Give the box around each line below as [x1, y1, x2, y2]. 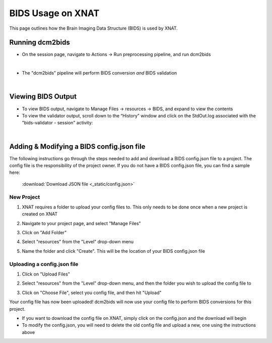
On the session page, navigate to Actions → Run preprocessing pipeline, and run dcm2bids [22, 51, 211, 57]
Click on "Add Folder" [22, 230, 67, 236]
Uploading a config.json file [9, 260, 79, 267]
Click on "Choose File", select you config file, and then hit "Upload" [22, 290, 162, 296]
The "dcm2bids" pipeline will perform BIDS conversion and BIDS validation [22, 70, 177, 76]
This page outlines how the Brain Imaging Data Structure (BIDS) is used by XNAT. [9, 25, 178, 31]
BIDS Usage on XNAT [9, 8, 100, 19]
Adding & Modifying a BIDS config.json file [9, 142, 146, 151]
